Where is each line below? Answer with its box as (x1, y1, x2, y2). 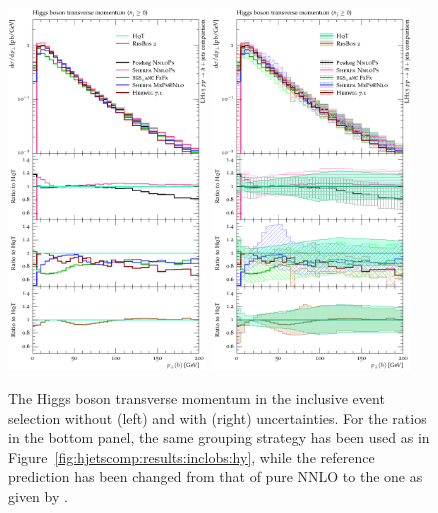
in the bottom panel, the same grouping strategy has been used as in (8, 427, 430, 448)
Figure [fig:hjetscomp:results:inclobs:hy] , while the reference (8, 446, 375, 467)
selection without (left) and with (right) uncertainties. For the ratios (8, 407, 427, 428)
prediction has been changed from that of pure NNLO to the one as (8, 466, 423, 487)
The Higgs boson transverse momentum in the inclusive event (8, 388, 385, 409)
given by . (8, 485, 68, 506)
